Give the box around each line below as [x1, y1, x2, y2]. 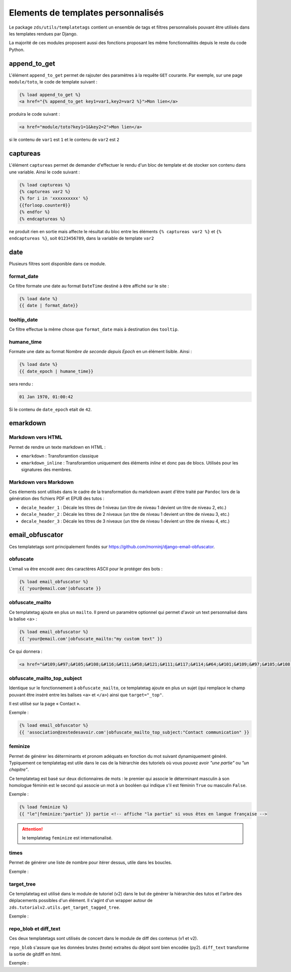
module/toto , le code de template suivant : [9, 79, 97, 85]
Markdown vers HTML [9, 434, 63, 441]
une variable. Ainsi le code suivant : [9, 169, 80, 175]
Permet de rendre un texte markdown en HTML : [9, 444, 106, 450]
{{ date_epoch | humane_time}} [19, 368, 94, 374]
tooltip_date [9, 316, 38, 323]
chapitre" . [9, 767, 29, 772]
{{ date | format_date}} [19, 303, 79, 308]
